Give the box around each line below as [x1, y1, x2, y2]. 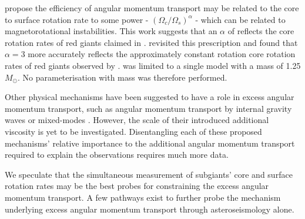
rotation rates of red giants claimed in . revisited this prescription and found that [5, 36, 298, 48]
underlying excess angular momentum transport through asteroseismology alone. [5, 203, 294, 215]
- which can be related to [195, 13, 286, 25]
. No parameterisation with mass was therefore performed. [18, 71, 227, 83]
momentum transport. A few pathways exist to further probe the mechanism [5, 191, 281, 203]
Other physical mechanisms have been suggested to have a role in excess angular [5, 91, 294, 103]
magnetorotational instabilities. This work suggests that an [5, 25, 217, 37]
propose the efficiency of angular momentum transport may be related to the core [5, 2, 299, 14]
